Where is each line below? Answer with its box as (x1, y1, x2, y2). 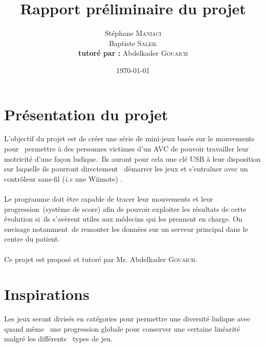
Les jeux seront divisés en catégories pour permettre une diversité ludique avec (4, 313, 251, 324)
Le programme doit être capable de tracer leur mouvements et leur (4, 193, 213, 204)
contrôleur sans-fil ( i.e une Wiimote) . (4, 173, 123, 184)
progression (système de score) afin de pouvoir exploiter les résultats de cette (4, 203, 247, 214)
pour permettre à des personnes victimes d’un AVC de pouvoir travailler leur (4, 143, 249, 154)
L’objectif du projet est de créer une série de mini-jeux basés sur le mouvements (4, 133, 255, 144)
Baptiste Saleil (108, 37, 158, 48)
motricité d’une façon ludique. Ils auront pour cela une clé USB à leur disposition (4, 153, 261, 164)
